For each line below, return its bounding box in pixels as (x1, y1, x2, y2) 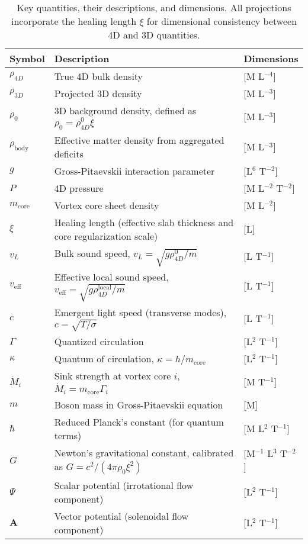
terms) (54, 428, 82, 442)
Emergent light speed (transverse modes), (54, 305, 227, 319)
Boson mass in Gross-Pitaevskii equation (54, 397, 223, 411)
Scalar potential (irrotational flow (54, 478, 194, 492)
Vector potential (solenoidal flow (54, 508, 189, 523)
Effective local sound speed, (54, 269, 169, 284)
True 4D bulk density (54, 69, 143, 83)
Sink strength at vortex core (54, 369, 171, 383)
